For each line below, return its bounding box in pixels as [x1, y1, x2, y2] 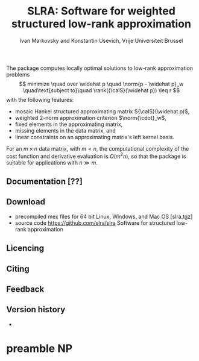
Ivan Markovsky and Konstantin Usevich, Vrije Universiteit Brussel [19, 37, 183, 44]
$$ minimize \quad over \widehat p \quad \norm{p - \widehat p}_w [19, 80, 184, 87]
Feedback [6, 284, 45, 294]
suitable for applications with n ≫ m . [6, 159, 98, 166]
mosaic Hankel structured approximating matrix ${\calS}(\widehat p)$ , [14, 107, 190, 115]
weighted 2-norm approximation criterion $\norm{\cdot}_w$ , [14, 114, 167, 121]
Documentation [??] [6, 176, 83, 186]
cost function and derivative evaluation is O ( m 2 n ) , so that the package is [6, 151, 186, 160]
